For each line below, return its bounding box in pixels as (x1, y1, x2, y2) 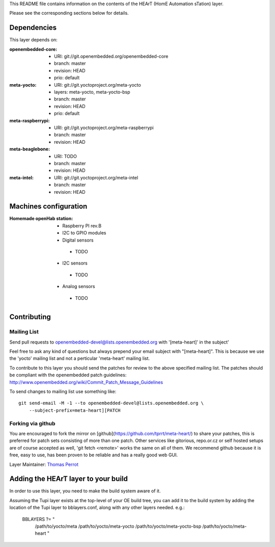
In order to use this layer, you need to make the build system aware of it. (9, 488, 161, 494)
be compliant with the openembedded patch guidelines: (9, 372, 127, 378)
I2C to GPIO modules (62, 230, 106, 236)
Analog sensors (62, 283, 95, 290)
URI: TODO (54, 153, 77, 159)
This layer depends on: (9, 37, 58, 43)
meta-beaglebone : (9, 146, 50, 152)
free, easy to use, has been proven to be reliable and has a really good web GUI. (9, 452, 178, 458)
